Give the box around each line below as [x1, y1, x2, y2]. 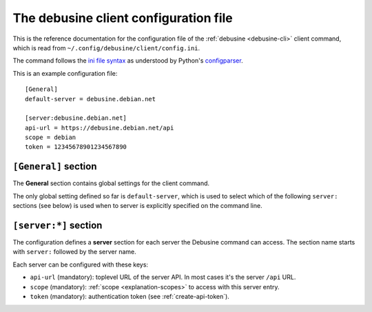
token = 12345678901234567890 [25, 143, 127, 151]
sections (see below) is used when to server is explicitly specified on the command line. [12, 202, 262, 210]
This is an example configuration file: [12, 69, 118, 77]
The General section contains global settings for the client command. [12, 179, 210, 187]
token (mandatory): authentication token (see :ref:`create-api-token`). [30, 293, 230, 300]
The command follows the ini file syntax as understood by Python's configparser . [12, 56, 244, 65]
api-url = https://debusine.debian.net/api [25, 124, 174, 132]
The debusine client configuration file [12, 10, 234, 25]
